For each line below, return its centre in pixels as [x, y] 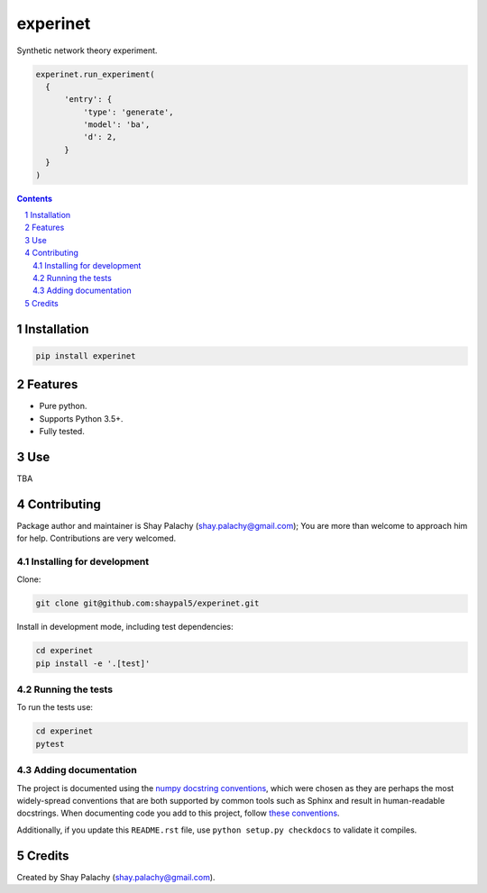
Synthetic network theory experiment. [87, 50]
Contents [35, 198]
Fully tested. [62, 432]
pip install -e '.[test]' [93, 663]
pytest [50, 744]
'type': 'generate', [129, 112]
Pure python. [63, 406]
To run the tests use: [55, 707]
